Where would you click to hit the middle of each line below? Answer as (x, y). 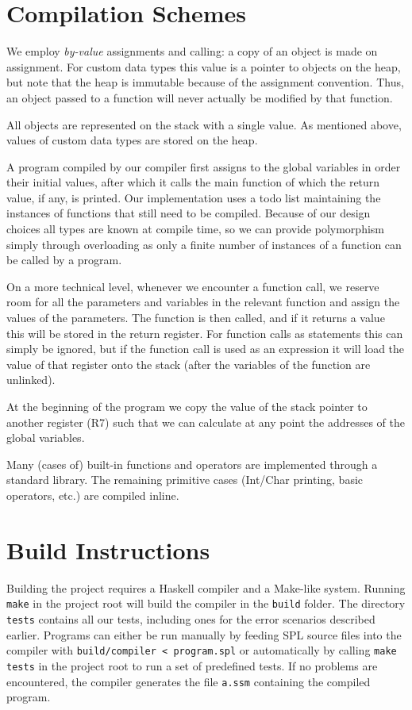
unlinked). (31, 380)
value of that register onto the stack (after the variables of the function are (189, 364)
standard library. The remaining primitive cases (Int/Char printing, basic (185, 480)
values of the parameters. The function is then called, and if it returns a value (196, 318)
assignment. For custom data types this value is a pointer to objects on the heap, (204, 66)
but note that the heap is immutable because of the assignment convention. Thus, (205, 82)
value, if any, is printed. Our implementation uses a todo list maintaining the (194, 197)
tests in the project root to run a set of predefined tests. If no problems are (192, 665)
